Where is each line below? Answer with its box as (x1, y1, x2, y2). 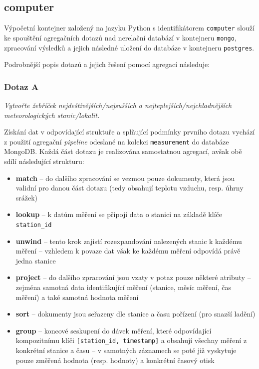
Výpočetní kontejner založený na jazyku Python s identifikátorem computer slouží (4, 22, 255, 33)
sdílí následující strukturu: (4, 156, 84, 166)
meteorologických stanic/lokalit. (4, 109, 100, 120)
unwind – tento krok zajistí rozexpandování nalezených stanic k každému (15, 235, 242, 246)
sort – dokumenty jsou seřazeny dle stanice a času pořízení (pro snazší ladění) (15, 308, 256, 319)
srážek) (15, 192, 38, 202)
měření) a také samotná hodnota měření (15, 291, 139, 302)
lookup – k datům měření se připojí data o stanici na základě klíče (15, 209, 222, 219)
